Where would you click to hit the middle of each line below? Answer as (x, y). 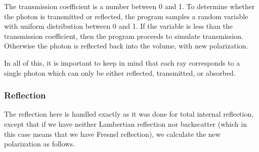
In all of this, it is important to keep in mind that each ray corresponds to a (122, 62)
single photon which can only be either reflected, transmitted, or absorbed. (120, 72)
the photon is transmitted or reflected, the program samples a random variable (126, 16)
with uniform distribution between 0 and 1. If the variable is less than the (118, 26)
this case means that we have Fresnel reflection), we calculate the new (112, 134)
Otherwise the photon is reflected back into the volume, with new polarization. (126, 46)
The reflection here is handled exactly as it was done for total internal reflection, (129, 114)
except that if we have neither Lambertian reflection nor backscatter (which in (125, 123)
